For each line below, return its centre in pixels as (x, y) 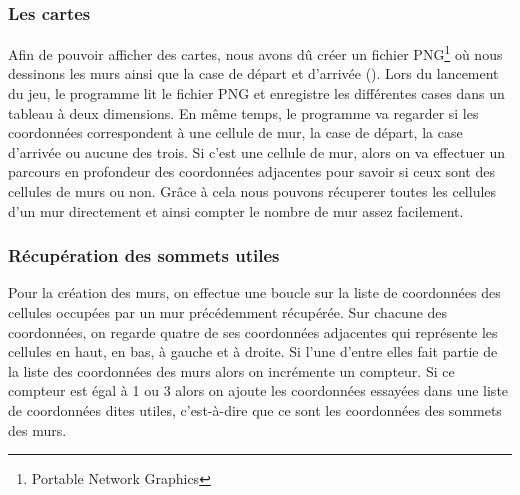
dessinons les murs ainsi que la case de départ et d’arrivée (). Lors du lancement (253, 73)
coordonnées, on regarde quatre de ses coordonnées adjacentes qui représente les (253, 331)
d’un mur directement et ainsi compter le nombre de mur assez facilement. (236, 210)
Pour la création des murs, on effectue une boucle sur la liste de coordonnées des (254, 292)
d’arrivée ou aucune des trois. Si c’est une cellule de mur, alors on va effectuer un (257, 151)
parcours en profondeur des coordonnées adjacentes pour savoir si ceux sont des (251, 171)
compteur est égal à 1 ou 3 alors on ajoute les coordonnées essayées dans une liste (258, 390)
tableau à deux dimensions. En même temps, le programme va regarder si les (243, 112)
